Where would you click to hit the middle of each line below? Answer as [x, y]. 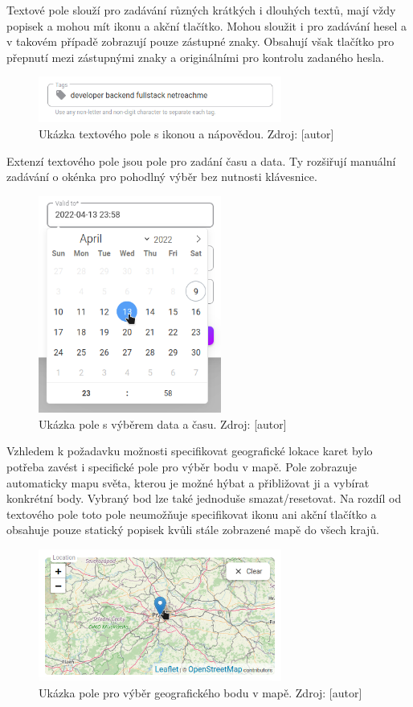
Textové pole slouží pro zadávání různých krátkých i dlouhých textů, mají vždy [201, 10]
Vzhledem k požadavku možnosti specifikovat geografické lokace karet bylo [190, 451]
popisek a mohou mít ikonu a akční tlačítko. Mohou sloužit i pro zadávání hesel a [207, 25]
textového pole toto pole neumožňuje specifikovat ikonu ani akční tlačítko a [192, 514]
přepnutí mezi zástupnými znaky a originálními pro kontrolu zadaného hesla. [196, 57]
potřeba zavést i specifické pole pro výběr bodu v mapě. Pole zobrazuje [182, 467]
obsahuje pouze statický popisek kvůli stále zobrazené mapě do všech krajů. [193, 530]
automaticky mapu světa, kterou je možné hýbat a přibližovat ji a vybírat [188, 482]
